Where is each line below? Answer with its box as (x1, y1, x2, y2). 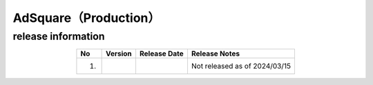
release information (12, 30, 105, 42)
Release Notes (191, 49, 240, 58)
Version (105, 49, 133, 58)
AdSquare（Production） (12, 10, 161, 25)
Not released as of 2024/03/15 (191, 62, 291, 71)
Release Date (139, 49, 184, 58)
